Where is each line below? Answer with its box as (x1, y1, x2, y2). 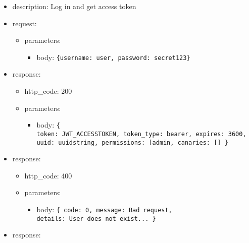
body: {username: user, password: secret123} (36, 51, 190, 62)
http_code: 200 (24, 86, 72, 96)
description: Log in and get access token (12, 1, 136, 11)
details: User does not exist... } (36, 215, 156, 222)
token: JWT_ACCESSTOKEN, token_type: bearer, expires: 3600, (36, 130, 246, 138)
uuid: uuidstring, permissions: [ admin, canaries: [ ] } (36, 139, 228, 146)
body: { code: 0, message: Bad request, (36, 204, 172, 214)
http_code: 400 (24, 170, 72, 180)
